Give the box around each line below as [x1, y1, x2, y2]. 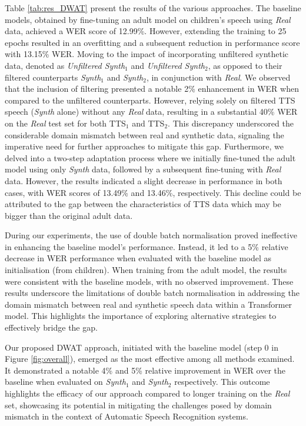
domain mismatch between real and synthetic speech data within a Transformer [5, 298, 292, 310]
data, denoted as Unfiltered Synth [5, 59, 125, 71]
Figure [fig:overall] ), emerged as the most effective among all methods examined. [5, 352, 295, 365]
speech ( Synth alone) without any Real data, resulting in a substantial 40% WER [5, 105, 298, 118]
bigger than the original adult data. [5, 209, 133, 221]
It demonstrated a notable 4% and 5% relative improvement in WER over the [5, 364, 285, 376]
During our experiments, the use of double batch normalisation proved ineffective [5, 229, 297, 241]
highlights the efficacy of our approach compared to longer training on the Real [5, 387, 290, 399]
